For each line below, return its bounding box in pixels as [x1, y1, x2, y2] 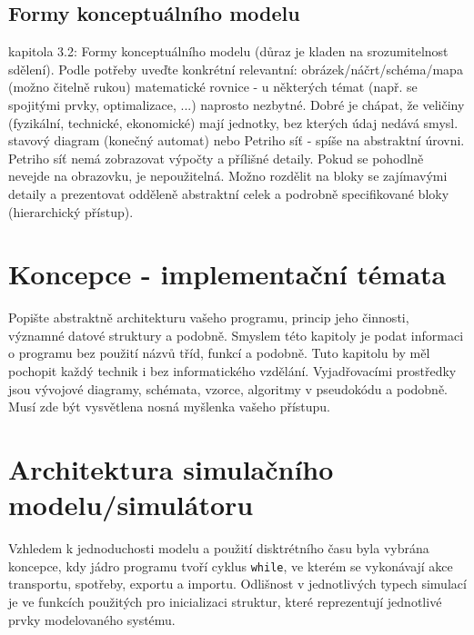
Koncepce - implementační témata [8, 255, 447, 293]
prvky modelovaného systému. [8, 610, 176, 629]
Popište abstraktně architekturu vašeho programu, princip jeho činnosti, [8, 308, 409, 327]
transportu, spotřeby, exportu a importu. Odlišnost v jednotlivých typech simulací [8, 574, 467, 593]
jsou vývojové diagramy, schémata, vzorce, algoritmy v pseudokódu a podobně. [8, 379, 448, 398]
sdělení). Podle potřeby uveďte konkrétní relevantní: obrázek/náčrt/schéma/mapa [8, 59, 463, 78]
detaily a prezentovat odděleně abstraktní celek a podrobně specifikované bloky [8, 184, 449, 203]
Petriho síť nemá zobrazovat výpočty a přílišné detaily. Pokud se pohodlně [8, 148, 424, 167]
